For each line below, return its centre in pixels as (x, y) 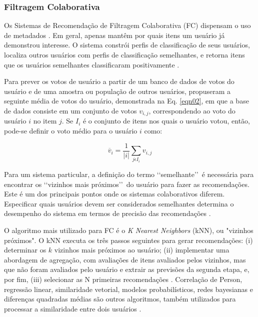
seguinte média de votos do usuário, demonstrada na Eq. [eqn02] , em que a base (126, 101)
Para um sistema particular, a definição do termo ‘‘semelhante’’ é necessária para (129, 174)
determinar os (25, 250)
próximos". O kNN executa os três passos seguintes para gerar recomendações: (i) (128, 240)
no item (45, 121)
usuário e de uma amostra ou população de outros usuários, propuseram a (117, 91)
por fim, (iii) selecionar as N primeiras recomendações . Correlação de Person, (123, 279)
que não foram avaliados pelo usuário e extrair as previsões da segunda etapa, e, (127, 269)
